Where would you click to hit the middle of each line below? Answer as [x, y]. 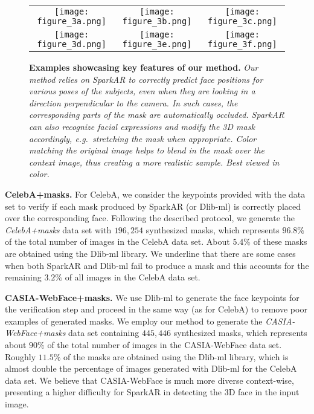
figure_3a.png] [72, 21]
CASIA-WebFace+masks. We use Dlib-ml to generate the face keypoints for [152, 297]
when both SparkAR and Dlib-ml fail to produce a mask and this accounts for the [157, 265]
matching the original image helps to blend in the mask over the [147, 150]
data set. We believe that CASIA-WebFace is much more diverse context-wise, [149, 380]
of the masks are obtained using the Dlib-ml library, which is [176, 356]
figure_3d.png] [72, 44]
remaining [23, 277]
